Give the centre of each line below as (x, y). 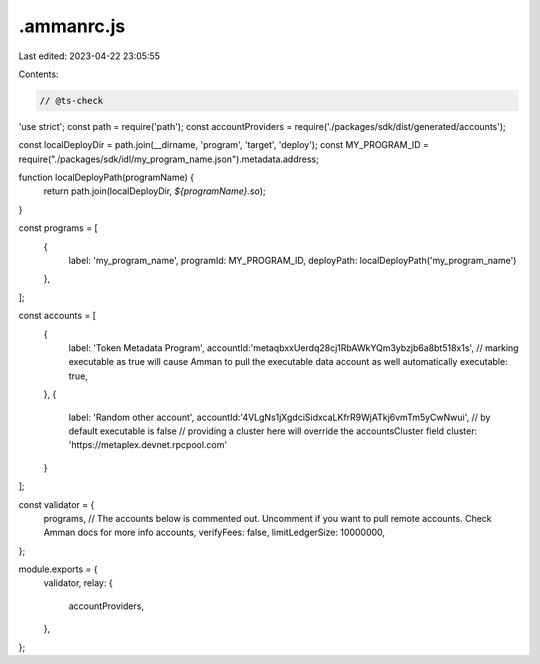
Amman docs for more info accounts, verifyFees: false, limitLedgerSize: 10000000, (214, 532)
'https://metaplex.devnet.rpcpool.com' (148, 445)
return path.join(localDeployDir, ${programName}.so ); (154, 191)
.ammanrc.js (72, 26)
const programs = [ (58, 228)
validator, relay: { (78, 583)
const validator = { (56, 504)
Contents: (38, 74)
